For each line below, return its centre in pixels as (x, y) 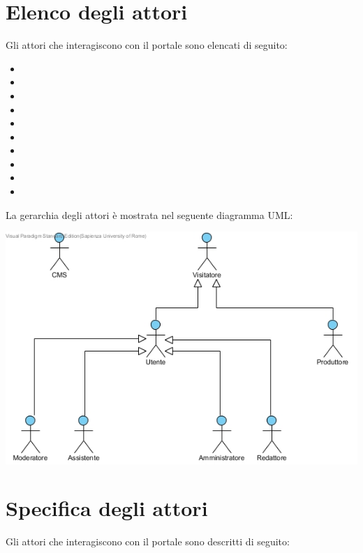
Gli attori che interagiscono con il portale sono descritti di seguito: (148, 541)
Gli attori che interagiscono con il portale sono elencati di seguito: (147, 45)
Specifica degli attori (107, 508)
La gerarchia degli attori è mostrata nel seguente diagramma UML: (149, 214)
